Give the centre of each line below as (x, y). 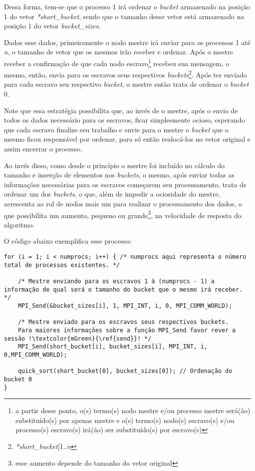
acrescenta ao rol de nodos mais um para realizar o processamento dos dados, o (123, 203)
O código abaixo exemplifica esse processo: (68, 241)
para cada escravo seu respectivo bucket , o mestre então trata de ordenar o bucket (127, 84)
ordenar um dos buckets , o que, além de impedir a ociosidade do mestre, (112, 194)
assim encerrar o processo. (43, 149)
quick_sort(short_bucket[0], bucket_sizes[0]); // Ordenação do (125, 371)
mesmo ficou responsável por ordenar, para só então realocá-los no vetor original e (127, 139)
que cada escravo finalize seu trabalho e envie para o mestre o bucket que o (116, 129)
